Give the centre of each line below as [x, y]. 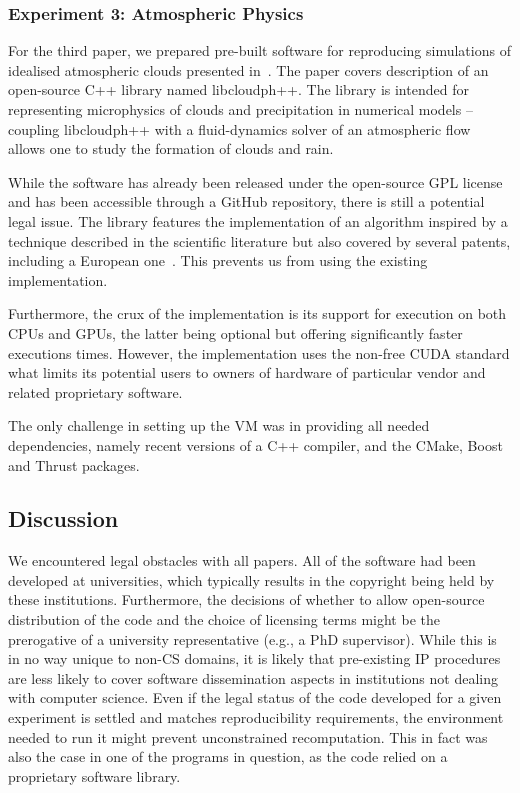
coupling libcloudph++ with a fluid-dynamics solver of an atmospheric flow [239, 128]
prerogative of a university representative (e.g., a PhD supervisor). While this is [252, 638]
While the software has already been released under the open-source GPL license [255, 181]
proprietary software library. [94, 775]
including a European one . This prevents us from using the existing [218, 260]
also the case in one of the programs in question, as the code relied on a [228, 756]
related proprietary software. [95, 391]
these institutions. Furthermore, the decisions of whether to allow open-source [246, 599]
